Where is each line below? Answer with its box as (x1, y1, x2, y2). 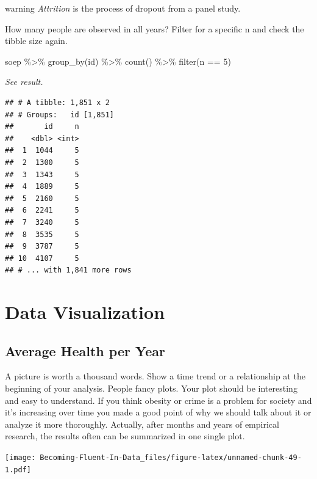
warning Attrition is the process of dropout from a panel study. (5, 2, 241, 14)
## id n (5, 122, 79, 131)
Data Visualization (5, 299, 165, 324)
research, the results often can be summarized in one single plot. (5, 430, 245, 442)
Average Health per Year (5, 341, 165, 360)
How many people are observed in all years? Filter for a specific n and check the (5, 22, 304, 35)
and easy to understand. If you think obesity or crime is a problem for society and (5, 393, 312, 406)
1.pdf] (5, 465, 31, 474)
